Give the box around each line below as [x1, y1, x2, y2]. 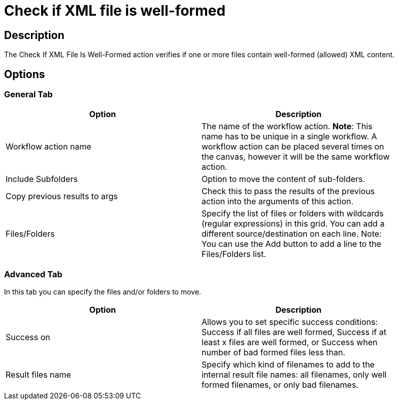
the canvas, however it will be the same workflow [202, 152, 390, 162]
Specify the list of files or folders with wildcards [202, 208, 384, 219]
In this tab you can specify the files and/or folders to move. [4, 287, 202, 297]
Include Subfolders [6, 174, 78, 185]
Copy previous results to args [6, 191, 118, 202]
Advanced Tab [4, 269, 62, 279]
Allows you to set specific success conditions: [202, 317, 378, 327]
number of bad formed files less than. [202, 347, 346, 358]
